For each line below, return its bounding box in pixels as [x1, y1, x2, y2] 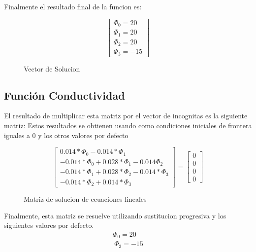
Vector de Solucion [24, 63, 80, 73]
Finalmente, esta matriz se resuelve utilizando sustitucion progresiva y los [4, 210, 226, 220]
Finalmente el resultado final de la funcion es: [4, 1, 142, 11]
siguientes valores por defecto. [4, 220, 94, 230]
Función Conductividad [4, 87, 125, 103]
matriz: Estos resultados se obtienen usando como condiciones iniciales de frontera [4, 120, 252, 130]
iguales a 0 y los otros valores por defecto [4, 130, 128, 140]
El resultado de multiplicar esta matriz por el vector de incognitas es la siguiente [4, 110, 248, 121]
